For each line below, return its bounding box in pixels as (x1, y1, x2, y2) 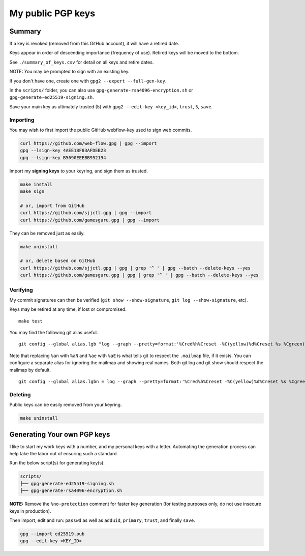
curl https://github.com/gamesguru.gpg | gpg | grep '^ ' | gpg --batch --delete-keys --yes (20, 272, 259, 278)
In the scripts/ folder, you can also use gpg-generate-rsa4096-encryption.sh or (9, 87, 193, 94)
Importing (9, 116, 35, 123)
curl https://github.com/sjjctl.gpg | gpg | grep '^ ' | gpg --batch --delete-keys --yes (20, 265, 251, 271)
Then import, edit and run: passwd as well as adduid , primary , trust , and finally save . (9, 517, 195, 523)
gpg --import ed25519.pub (20, 531, 85, 537)
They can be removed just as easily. (9, 230, 85, 236)
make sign (20, 189, 45, 194)
